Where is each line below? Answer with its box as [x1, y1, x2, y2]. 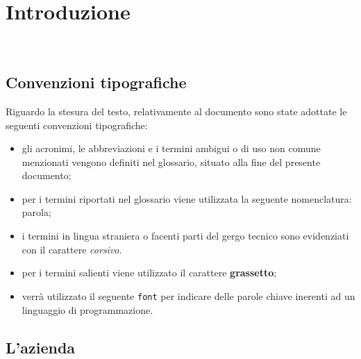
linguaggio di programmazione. [22, 302, 153, 317]
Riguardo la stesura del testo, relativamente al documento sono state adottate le [6, 103, 347, 118]
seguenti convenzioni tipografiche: [6, 117, 148, 132]
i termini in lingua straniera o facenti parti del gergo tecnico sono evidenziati [22, 228, 349, 243]
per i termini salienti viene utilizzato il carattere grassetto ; [22, 265, 277, 280]
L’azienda [6, 336, 76, 358]
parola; [22, 205, 51, 219]
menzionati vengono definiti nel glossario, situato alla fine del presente [22, 154, 321, 169]
